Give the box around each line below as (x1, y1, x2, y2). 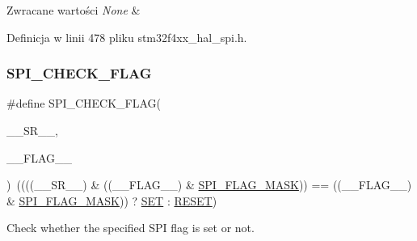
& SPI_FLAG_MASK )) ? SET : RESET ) (6, 192, 217, 209)
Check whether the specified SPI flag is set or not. (6, 219, 255, 236)
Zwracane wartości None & (6, 2, 141, 18)
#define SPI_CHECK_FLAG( (6, 95, 162, 112)
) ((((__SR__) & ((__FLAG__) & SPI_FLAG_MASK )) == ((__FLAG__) (6, 176, 412, 193)
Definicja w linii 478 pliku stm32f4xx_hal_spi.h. (6, 28, 247, 45)
